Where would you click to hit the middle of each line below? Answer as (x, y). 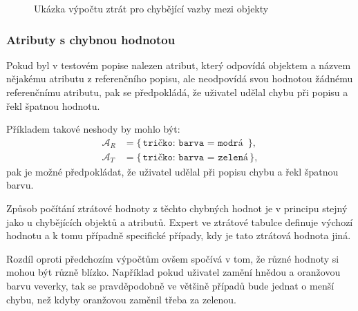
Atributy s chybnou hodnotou (91, 39)
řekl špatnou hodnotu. (53, 105)
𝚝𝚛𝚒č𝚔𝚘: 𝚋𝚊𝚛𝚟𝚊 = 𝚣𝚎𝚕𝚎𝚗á (196, 157)
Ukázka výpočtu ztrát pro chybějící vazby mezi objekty (151, 8)
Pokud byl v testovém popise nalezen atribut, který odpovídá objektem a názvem (179, 65)
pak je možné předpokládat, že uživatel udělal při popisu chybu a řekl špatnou (172, 171)
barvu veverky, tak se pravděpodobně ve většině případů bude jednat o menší (170, 285)
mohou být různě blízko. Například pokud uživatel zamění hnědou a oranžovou (173, 272)
